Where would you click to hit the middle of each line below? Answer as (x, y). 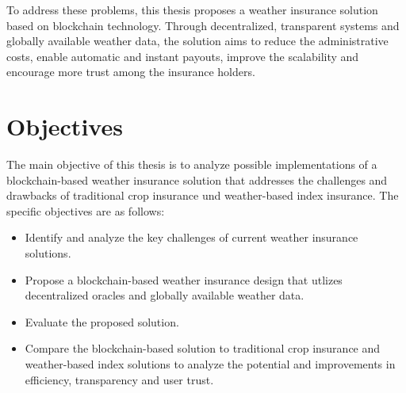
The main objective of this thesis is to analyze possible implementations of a (192, 164)
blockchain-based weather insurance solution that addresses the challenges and (197, 179)
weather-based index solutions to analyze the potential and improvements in (210, 364)
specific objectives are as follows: (86, 210)
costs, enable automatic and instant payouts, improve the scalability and (183, 56)
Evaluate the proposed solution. (102, 321)
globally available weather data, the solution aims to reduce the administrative (197, 41)
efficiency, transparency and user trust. (119, 379)
